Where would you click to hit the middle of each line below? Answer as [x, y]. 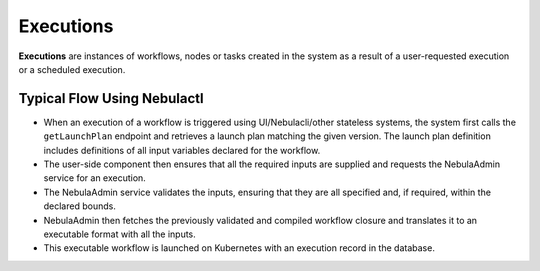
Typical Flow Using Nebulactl [111, 98]
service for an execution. [95, 178]
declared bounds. [80, 206]
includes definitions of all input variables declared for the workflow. [182, 150]
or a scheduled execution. [72, 69]
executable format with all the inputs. [120, 234]
